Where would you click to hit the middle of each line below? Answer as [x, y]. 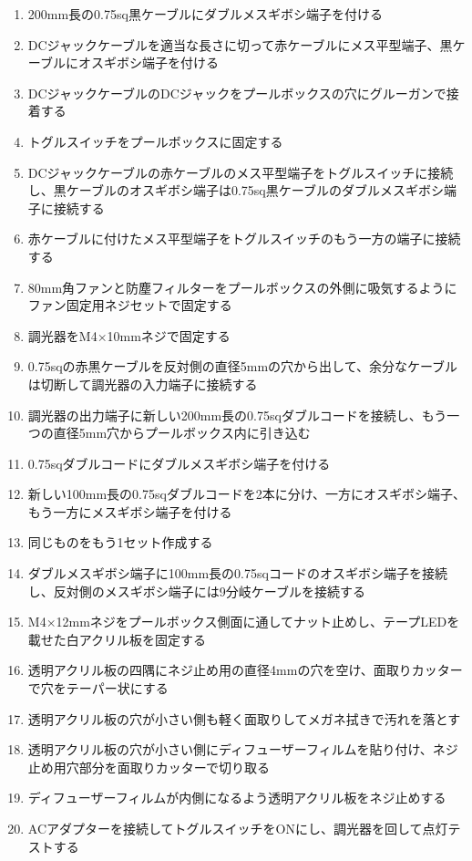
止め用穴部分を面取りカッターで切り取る [149, 767]
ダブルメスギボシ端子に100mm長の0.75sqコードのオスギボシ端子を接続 [237, 573]
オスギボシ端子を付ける [148, 62]
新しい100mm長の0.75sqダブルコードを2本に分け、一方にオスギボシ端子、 [246, 494]
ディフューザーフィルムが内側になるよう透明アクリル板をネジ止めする [237, 798]
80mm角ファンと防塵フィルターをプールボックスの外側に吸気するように [242, 287]
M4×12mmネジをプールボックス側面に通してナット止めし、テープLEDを [244, 622]
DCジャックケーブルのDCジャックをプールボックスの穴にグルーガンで [237, 93]
